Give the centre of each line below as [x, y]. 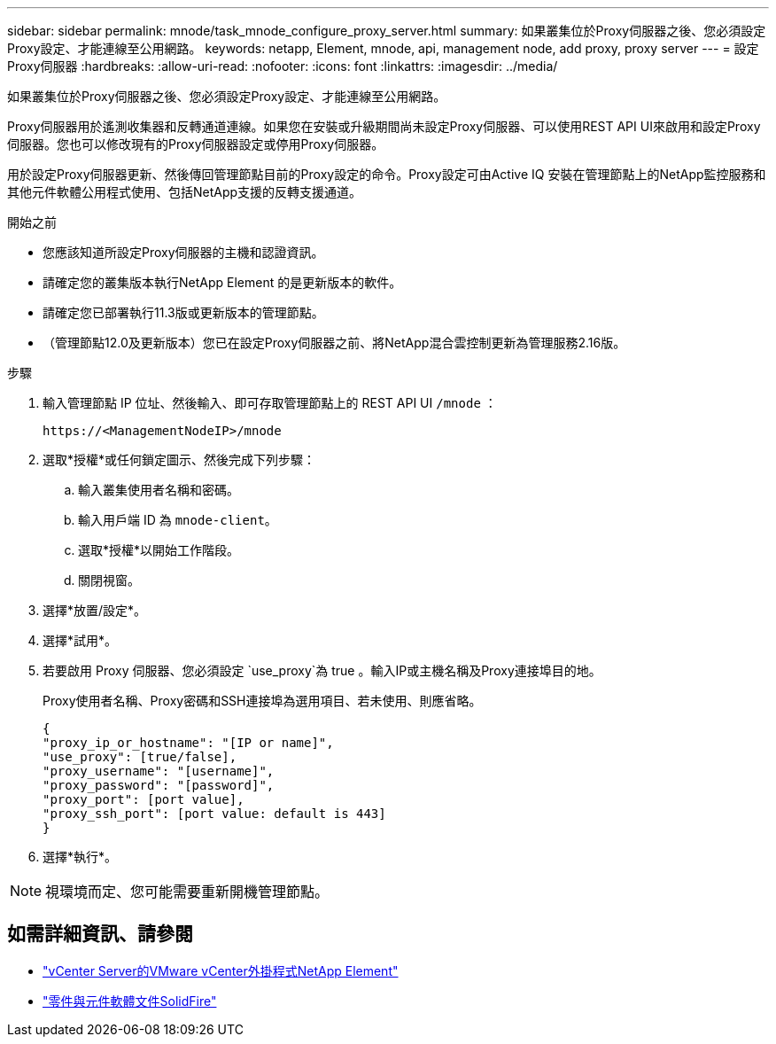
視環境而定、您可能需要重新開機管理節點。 [187, 892]
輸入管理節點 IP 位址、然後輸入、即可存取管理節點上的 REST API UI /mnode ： [270, 403]
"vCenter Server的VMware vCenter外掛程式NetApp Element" [221, 970]
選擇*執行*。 [80, 857]
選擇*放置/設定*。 [95, 610]
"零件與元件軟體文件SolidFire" [130, 1001]
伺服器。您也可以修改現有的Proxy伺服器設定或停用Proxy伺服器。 [196, 144]
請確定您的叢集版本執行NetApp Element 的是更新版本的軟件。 [222, 282]
